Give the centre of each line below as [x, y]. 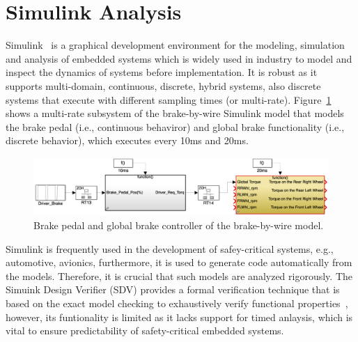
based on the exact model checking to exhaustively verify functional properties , [177, 303]
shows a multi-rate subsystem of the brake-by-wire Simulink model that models [175, 113]
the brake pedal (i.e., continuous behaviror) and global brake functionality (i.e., [175, 126]
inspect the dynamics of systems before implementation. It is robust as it [162, 72]
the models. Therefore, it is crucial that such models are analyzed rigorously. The [179, 275]
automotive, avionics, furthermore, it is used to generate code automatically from [179, 262]
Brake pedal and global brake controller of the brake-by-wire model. [179, 225]
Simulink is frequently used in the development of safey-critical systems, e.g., [170, 248]
